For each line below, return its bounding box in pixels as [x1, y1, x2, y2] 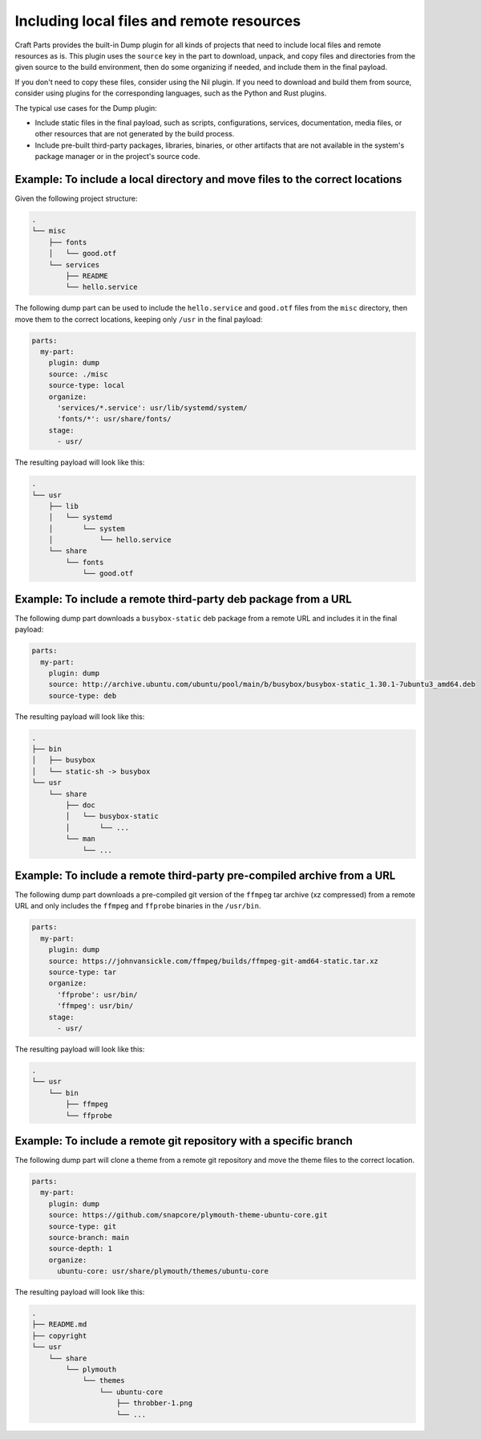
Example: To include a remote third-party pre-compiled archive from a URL [14, 868, 396, 882]
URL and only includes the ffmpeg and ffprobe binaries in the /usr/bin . [14, 901, 261, 911]
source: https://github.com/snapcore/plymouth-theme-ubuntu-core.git [48, 1210, 328, 1220]
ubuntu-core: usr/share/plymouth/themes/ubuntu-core [57, 1266, 269, 1276]
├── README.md [31, 1320, 87, 1329]
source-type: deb [48, 691, 117, 700]
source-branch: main [48, 1233, 130, 1242]
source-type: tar [48, 968, 117, 977]
